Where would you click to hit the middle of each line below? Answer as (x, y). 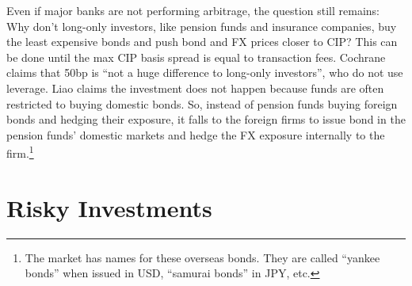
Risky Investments (109, 207)
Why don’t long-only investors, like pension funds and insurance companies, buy (202, 26)
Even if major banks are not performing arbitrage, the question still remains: (193, 10)
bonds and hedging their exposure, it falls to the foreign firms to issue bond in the (206, 119)
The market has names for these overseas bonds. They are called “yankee (202, 257)
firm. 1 (20, 152)
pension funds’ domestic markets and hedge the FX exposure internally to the (196, 134)
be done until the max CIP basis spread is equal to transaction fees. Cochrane (196, 57)
